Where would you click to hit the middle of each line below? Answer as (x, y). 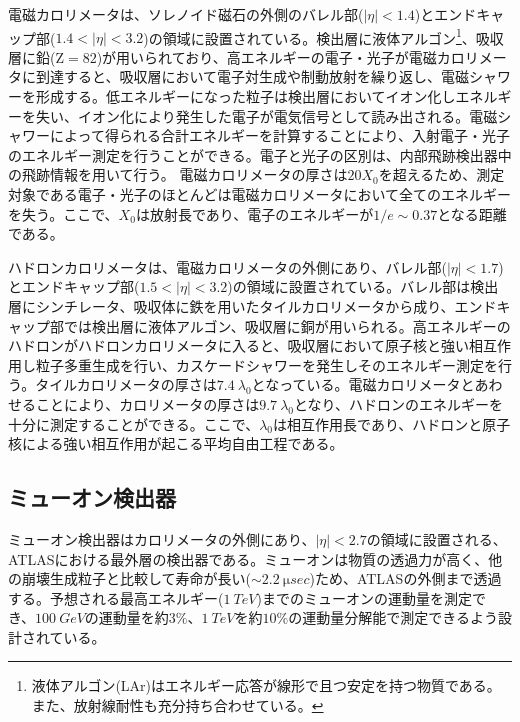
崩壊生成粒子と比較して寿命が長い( (136, 578)
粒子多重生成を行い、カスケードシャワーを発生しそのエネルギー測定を (266, 364)
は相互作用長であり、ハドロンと (378, 423)
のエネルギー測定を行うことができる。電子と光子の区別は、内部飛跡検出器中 (260, 154)
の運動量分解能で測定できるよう (393, 617)
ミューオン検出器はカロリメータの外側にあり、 (162, 538)
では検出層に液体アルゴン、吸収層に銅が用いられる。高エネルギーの (287, 325)
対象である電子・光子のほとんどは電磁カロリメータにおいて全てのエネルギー (260, 194)
